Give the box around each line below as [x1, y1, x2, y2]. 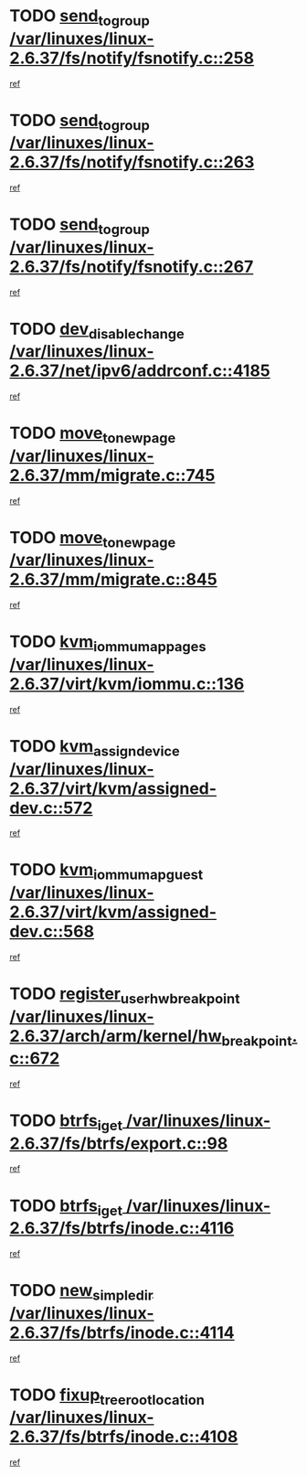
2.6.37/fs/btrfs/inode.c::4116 [9, 1218, 235, 1239]
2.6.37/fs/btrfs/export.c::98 [9, 1133, 228, 1153]
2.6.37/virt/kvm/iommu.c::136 [9, 673, 245, 694]
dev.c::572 [9, 797, 93, 818]
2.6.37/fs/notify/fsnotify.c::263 [9, 152, 255, 173]
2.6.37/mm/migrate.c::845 [9, 569, 217, 590]
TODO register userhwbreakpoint [9, 983, 240, 1007]
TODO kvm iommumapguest [9, 860, 204, 883]
